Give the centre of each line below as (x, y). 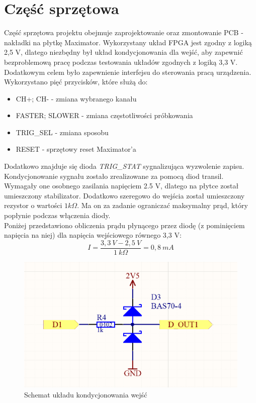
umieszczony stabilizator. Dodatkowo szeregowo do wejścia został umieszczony (124, 195)
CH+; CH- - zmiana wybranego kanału (76, 98)
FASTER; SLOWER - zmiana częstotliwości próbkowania (104, 115)
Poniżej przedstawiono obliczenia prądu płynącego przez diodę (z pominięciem (124, 225)
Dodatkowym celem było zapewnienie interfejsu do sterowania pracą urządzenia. (128, 72)
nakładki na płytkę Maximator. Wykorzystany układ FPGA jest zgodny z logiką (128, 42)
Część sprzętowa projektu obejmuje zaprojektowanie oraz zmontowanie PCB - (124, 32)
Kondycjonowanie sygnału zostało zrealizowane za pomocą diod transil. (114, 176)
